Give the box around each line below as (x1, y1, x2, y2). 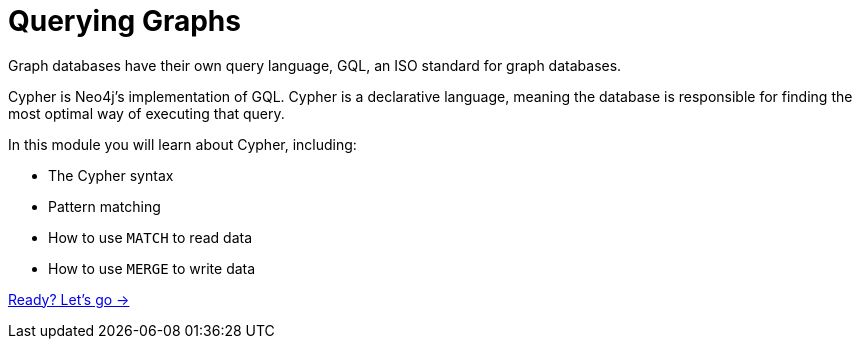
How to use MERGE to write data (48, 259, 256, 277)
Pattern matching (48, 197, 161, 215)
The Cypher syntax (48, 166, 174, 184)
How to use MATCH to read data (48, 228, 253, 246)
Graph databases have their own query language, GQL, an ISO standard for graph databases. (8, 56, 622, 74)
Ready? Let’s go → (8, 290, 130, 308)
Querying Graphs (8, 4, 241, 38)
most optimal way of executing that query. (8, 104, 285, 122)
